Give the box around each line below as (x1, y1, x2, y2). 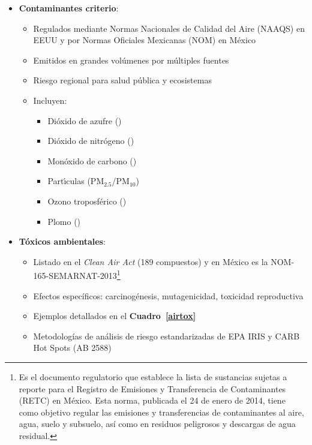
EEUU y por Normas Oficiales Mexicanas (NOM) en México (33, 34, 256, 46)
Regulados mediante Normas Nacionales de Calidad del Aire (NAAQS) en (33, 22, 305, 34)
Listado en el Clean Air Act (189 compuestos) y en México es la (33, 255, 268, 267)
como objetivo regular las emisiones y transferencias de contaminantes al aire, (19, 405, 304, 418)
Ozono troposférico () (47, 194, 127, 207)
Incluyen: (33, 94, 67, 106)
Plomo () (47, 215, 81, 227)
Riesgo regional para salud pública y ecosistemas (33, 74, 212, 86)
